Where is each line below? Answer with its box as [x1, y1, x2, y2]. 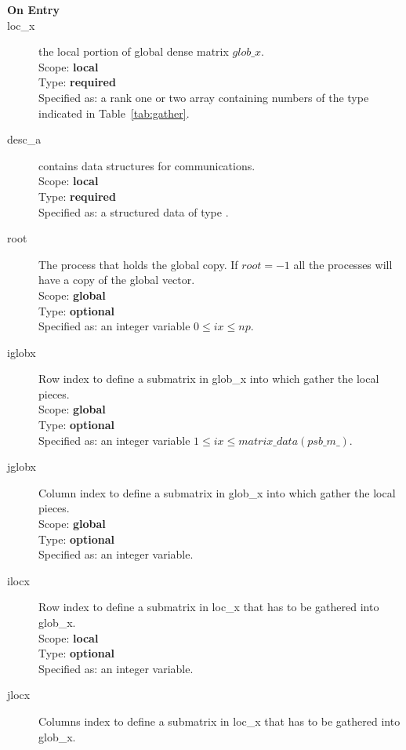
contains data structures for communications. [38, 157, 256, 173]
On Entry [7, 2, 60, 17]
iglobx [7, 344, 36, 360]
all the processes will [293, 256, 393, 272]
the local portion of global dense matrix [38, 43, 229, 60]
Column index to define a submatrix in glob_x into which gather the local [38, 484, 396, 501]
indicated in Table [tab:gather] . [38, 104, 190, 121]
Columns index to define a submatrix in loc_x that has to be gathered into [38, 712, 401, 729]
